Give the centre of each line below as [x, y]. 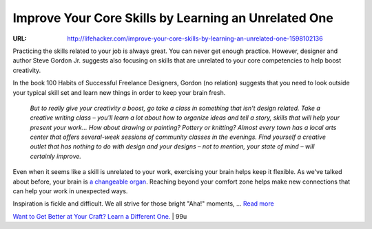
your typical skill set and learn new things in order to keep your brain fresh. [119, 92]
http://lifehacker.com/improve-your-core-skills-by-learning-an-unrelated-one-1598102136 [195, 39]
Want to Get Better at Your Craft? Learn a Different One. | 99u [100, 216]
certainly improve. [56, 156]
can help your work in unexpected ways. [70, 191]
